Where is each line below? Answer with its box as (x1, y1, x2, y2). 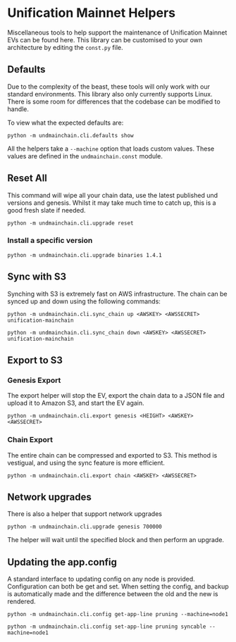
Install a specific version (7, 236, 93, 246)
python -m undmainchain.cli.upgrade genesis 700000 (7, 523, 162, 531)
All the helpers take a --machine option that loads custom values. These (7, 144, 215, 153)
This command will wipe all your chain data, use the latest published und (7, 191, 218, 199)
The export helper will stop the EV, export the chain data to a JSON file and (7, 391, 225, 400)
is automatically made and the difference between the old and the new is (7, 590, 218, 598)
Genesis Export (7, 375, 61, 385)
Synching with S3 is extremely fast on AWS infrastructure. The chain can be (7, 289, 228, 298)
